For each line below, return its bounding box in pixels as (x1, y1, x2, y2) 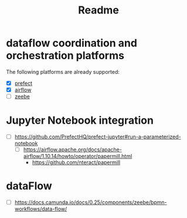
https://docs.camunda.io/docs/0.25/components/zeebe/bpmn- (14, 199, 167, 206)
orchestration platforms (6, 49, 125, 62)
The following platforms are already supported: (6, 68, 120, 75)
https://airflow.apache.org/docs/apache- (23, 146, 122, 153)
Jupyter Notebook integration (6, 114, 154, 127)
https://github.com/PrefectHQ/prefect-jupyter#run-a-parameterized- (14, 133, 182, 141)
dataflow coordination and (6, 36, 138, 50)
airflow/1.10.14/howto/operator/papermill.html (23, 153, 132, 160)
